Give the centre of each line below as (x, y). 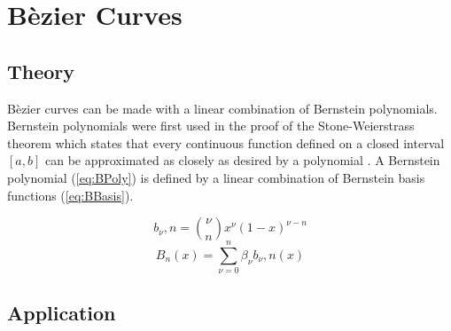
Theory (41, 71)
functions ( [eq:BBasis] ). (70, 195)
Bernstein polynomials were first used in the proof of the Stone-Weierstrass (211, 126)
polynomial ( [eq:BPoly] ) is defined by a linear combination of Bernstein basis (216, 177)
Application (62, 312)
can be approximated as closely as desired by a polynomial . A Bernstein (242, 160)
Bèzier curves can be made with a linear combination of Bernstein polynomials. (222, 108)
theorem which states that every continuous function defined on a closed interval (226, 142)
